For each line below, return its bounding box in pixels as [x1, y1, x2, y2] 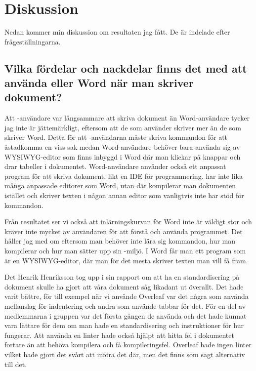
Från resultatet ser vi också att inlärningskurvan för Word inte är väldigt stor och [4, 216, 252, 227]
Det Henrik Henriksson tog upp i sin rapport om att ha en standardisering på [4, 272, 240, 282]
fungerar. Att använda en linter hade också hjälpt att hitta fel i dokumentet [4, 330, 234, 340]
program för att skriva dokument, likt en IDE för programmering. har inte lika [4, 170, 243, 181]
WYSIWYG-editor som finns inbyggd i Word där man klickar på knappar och [4, 151, 241, 162]
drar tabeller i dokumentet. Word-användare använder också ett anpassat [4, 161, 226, 171]
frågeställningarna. [4, 36, 61, 46]
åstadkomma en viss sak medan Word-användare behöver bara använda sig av [4, 142, 240, 152]
